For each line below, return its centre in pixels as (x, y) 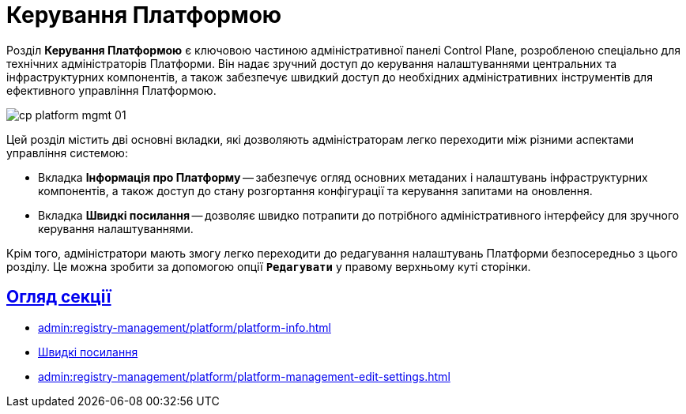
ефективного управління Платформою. (111, 90)
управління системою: (67, 152)
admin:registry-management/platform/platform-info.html (185, 327)
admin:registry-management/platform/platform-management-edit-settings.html (244, 376)
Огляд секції (59, 297)
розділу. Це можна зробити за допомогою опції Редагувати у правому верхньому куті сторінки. (269, 266)
